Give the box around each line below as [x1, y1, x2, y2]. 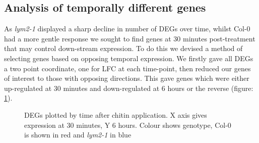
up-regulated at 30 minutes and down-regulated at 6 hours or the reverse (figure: [4, 82, 253, 93]
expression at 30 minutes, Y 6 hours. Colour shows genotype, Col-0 [24, 119, 231, 130]
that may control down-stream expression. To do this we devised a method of [4, 43, 243, 54]
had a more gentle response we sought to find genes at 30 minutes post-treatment [4, 33, 255, 43]
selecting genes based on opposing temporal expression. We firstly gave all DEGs [4, 53, 253, 63]
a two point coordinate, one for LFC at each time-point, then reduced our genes [4, 63, 251, 73]
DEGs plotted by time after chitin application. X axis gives [24, 109, 207, 120]
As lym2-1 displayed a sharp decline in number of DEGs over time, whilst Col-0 [4, 23, 250, 34]
